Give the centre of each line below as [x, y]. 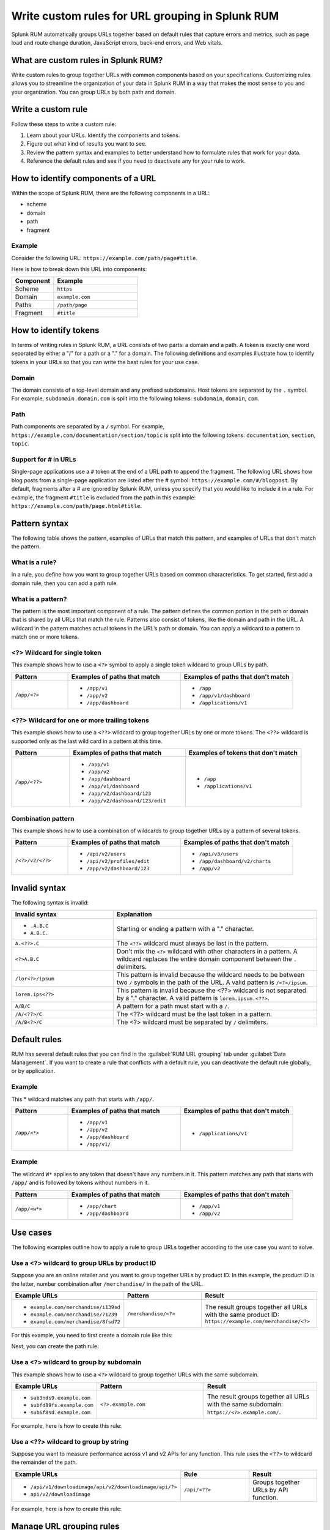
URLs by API [270, 1490]
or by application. [33, 1071]
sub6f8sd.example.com [61, 1412]
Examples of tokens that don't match [243, 753]
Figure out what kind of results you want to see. [86, 144]
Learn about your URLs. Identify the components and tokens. [103, 135]
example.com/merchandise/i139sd [75, 1307]
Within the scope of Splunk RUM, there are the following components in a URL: [111, 193]
